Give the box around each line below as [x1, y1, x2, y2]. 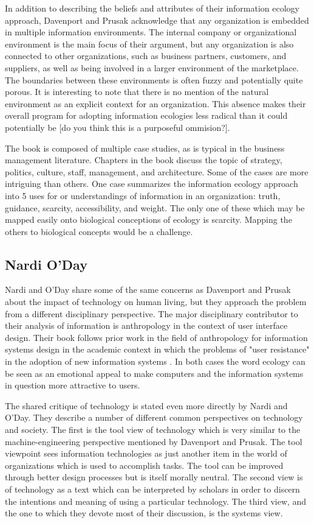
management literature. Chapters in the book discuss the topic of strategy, [5, 153, 282, 166]
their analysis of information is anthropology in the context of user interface [5, 319, 288, 332]
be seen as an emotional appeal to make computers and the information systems [5, 367, 304, 379]
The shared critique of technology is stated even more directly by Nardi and [5, 399, 288, 412]
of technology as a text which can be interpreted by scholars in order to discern [5, 482, 300, 495]
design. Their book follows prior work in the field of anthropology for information [5, 331, 308, 343]
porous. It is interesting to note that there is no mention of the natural [5, 85, 269, 98]
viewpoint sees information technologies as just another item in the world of [5, 447, 287, 460]
